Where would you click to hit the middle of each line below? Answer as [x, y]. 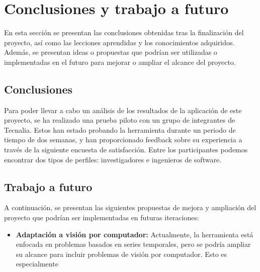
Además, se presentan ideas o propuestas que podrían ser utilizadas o [111, 52]
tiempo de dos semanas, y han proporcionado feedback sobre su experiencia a [123, 140]
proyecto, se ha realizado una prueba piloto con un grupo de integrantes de [120, 120]
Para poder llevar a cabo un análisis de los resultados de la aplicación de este [123, 110]
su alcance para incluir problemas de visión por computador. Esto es [121, 254]
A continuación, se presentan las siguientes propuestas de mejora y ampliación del [130, 207]
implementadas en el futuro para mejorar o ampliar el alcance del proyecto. [120, 62]
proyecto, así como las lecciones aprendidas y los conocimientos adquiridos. [119, 42]
